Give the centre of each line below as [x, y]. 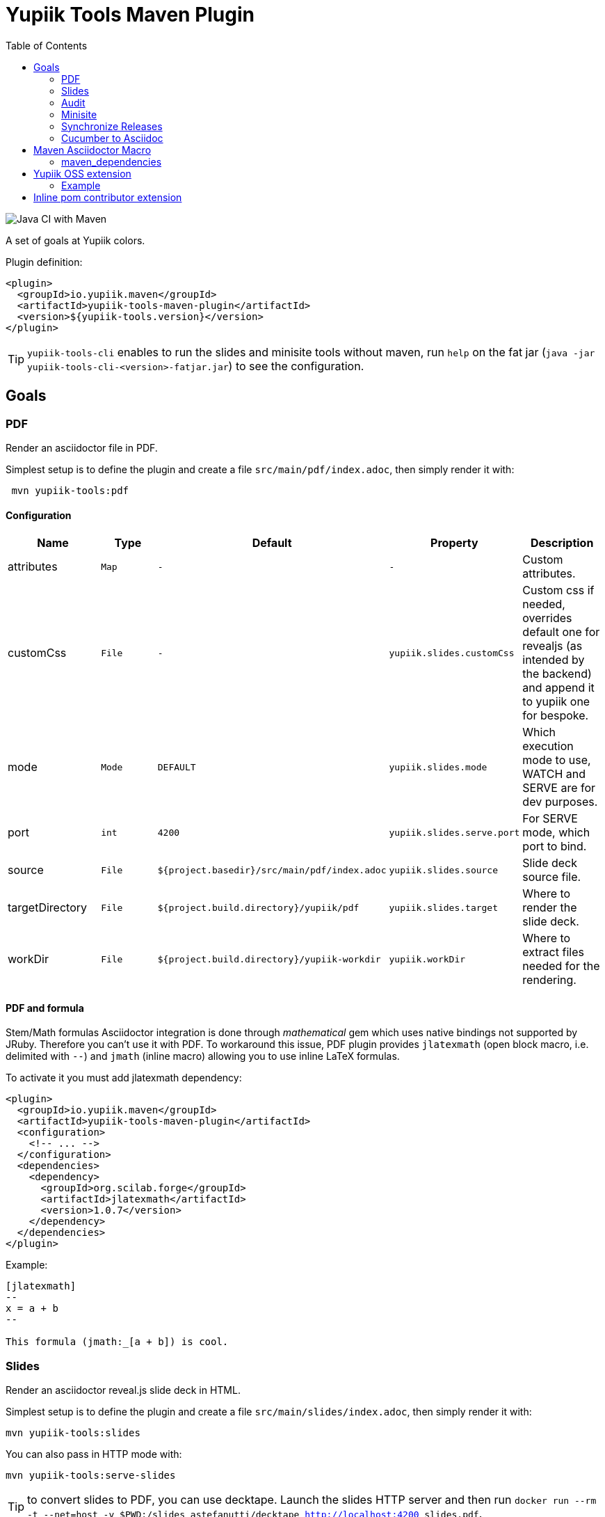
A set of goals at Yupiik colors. [75, 240]
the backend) [557, 674]
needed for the [561, 966]
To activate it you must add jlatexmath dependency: [124, 1078]
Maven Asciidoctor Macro [92, 150]
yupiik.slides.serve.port [454, 832]
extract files [553, 952]
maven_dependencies [112, 161]
